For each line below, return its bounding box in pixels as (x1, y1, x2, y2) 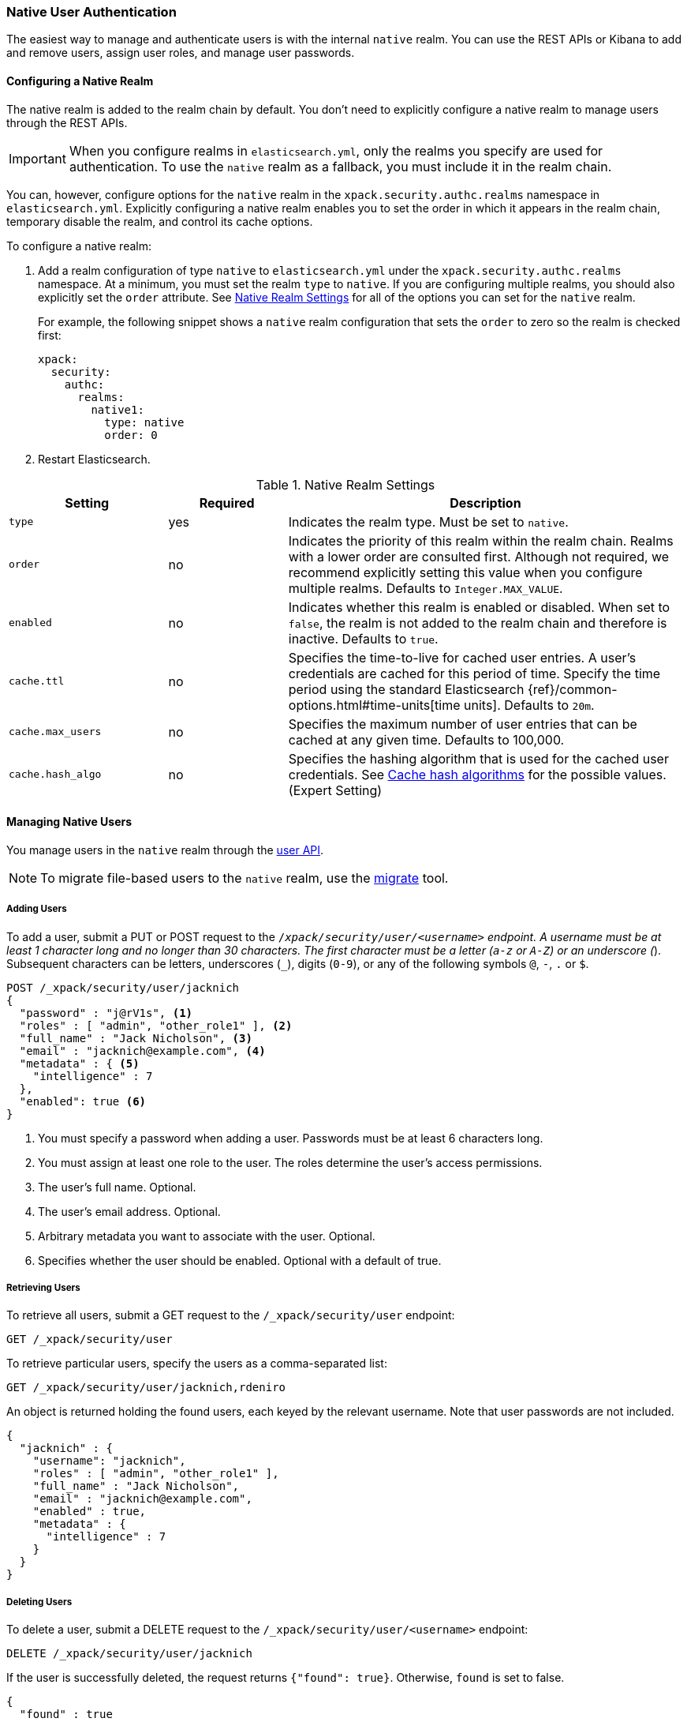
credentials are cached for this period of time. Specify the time (288, 665, 661, 681)
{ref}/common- (527, 681, 618, 697)
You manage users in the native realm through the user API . (6, 842, 324, 857)
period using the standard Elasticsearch (288, 681, 525, 697)
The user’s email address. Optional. (38, 1204, 221, 1218)
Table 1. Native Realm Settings (256, 476, 435, 493)
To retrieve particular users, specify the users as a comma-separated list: (6, 1356, 387, 1371)
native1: (91, 403, 144, 416)
